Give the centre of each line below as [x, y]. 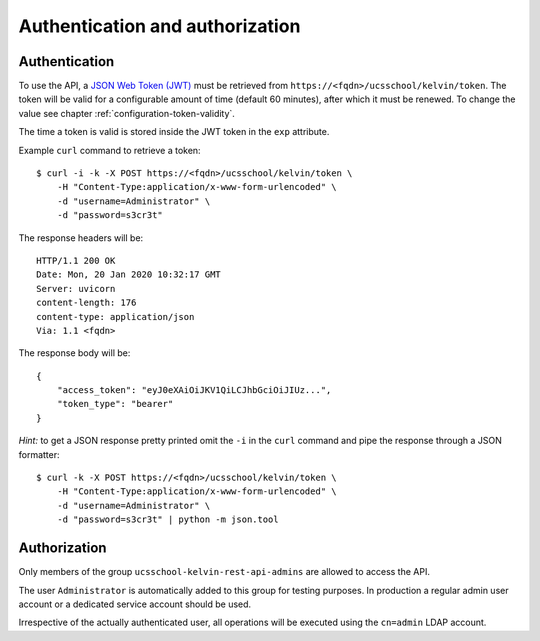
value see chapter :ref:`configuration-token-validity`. [126, 113]
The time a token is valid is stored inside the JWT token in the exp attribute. [174, 132]
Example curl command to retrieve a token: [109, 150]
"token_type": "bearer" [115, 404]
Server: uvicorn [76, 288]
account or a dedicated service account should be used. [135, 604]
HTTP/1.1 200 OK [76, 260]
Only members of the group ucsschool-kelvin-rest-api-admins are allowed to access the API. [224, 572]
